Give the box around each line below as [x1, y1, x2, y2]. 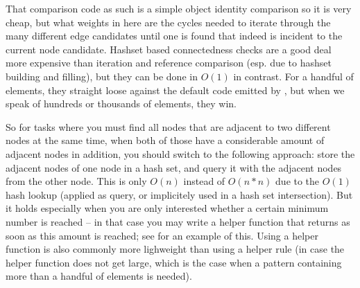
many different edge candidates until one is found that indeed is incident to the [6, 28, 343, 43]
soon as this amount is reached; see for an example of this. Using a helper [6, 228, 318, 242]
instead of [183, 174, 225, 188]
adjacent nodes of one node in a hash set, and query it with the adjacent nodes [6, 160, 342, 174]
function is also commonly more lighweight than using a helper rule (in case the [6, 242, 345, 256]
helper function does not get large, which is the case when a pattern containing [6, 255, 342, 269]
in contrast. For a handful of [233, 69, 354, 83]
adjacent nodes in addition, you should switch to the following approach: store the [6, 146, 355, 161]
